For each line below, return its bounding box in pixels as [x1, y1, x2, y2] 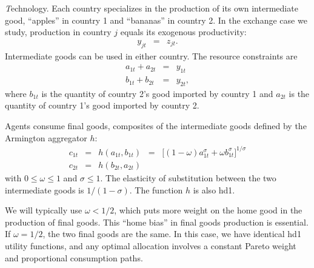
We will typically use [5, 204, 82, 216]
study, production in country [5, 25, 112, 38]
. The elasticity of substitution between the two [100, 171, 276, 184]
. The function [129, 183, 183, 196]
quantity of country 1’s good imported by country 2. [5, 99, 199, 112]
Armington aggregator [5, 131, 87, 144]
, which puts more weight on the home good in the [114, 204, 302, 216]
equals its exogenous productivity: [120, 25, 247, 38]
